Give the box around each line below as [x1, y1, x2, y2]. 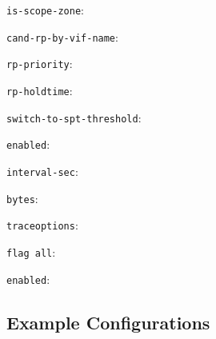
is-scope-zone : [6, 2, 84, 18]
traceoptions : [6, 217, 78, 233]
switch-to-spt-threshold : [6, 109, 142, 126]
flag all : [6, 243, 56, 260]
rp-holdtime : [6, 82, 73, 98]
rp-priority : [6, 55, 73, 72]
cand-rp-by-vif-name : [6, 28, 118, 45]
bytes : [6, 189, 38, 206]
